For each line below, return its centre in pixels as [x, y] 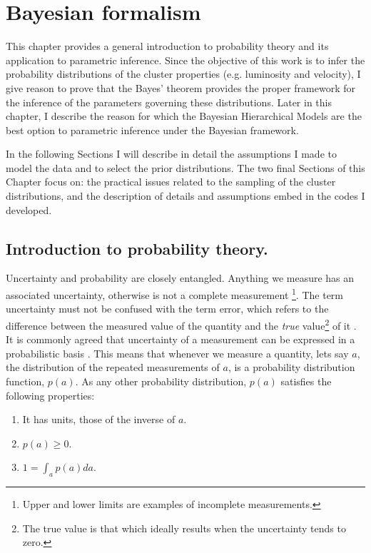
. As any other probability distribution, [161, 381]
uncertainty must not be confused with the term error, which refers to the [167, 309]
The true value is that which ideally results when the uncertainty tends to [184, 528]
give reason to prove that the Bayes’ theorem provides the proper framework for [181, 87]
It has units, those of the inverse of [99, 419]
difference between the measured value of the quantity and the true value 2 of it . [181, 324]
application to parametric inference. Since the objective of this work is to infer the [185, 60]
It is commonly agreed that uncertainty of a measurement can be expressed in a [181, 339]
